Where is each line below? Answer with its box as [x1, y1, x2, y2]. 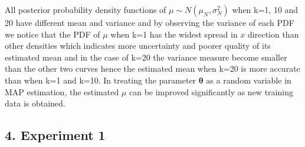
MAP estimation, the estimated [5, 85, 119, 98]
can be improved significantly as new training [129, 85, 293, 98]
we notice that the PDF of [5, 28, 100, 40]
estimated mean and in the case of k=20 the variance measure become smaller [5, 51, 287, 63]
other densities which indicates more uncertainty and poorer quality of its [5, 39, 271, 52]
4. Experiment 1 [5, 126, 106, 144]
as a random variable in [206, 73, 291, 86]
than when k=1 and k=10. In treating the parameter [5, 73, 196, 86]
